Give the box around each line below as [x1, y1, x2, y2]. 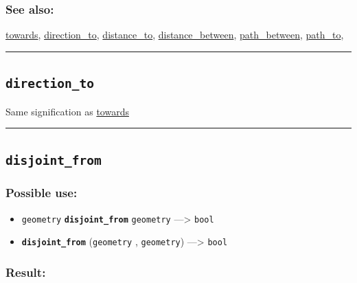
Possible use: [5, 184, 78, 201]
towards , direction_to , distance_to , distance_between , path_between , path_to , [5, 27, 344, 42]
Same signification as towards [5, 104, 129, 118]
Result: [5, 264, 46, 280]
